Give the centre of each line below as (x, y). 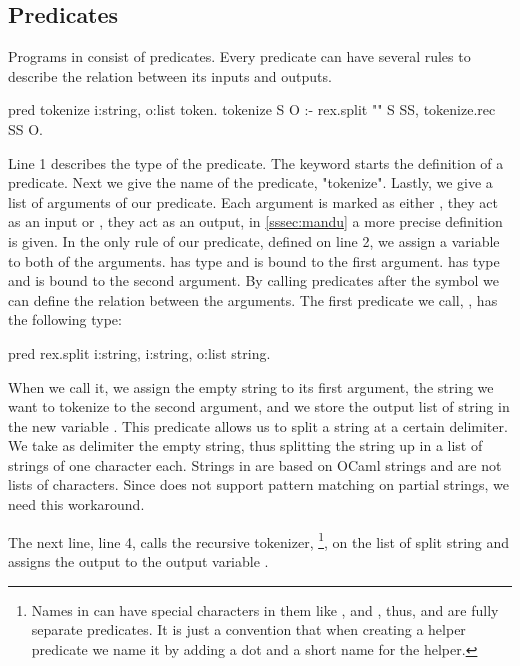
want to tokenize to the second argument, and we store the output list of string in (259, 406)
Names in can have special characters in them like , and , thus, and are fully (265, 609)
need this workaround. (76, 504)
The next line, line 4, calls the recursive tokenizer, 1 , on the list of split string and (259, 540)
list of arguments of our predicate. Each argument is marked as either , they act (253, 201)
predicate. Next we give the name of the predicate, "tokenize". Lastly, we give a (250, 182)
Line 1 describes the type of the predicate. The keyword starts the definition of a (256, 162)
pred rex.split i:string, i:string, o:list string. (139, 352)
